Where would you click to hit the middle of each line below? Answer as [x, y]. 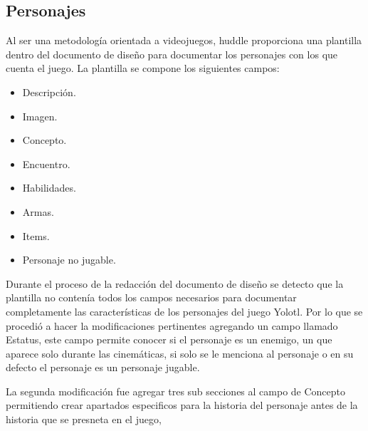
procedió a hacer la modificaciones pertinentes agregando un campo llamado [172, 325]
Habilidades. [49, 188]
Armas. [38, 211]
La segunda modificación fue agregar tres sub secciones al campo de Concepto [176, 391]
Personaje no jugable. [69, 260]
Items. [36, 235]
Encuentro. [46, 163]
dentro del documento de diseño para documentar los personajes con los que [172, 54]
